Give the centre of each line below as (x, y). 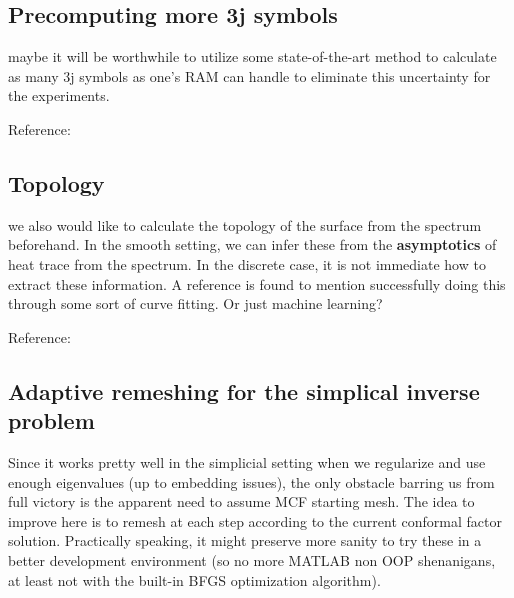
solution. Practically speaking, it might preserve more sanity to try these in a (245, 540)
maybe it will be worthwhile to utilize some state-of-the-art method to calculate (252, 56)
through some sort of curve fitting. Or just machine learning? (195, 303)
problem (51, 420)
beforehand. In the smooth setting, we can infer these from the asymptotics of (252, 244)
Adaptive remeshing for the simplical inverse (244, 390)
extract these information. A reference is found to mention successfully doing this (257, 283)
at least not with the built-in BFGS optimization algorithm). (194, 579)
